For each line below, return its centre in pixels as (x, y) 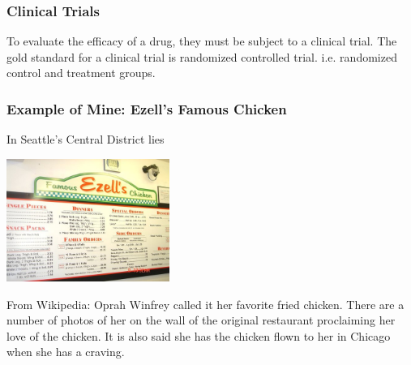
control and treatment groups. (81, 73)
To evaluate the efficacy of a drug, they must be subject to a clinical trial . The (202, 41)
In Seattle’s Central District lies (86, 139)
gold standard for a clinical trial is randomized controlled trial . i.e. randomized (202, 56)
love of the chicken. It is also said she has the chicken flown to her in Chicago (199, 335)
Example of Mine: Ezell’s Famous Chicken (147, 108)
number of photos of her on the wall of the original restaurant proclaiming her (201, 320)
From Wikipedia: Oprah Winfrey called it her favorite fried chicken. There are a (205, 304)
